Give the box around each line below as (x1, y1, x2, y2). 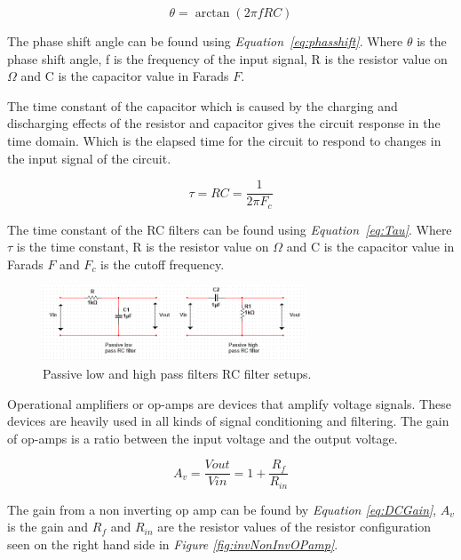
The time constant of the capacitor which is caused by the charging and (7, 96, 398, 115)
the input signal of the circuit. (7, 148, 171, 167)
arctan (195, 7, 230, 20)
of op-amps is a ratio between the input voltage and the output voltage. (7, 428, 398, 447)
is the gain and (7, 517, 89, 536)
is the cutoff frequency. (100, 254, 225, 273)
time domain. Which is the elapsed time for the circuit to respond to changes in (7, 131, 441, 149)
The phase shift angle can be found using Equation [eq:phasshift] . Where (7, 32, 403, 50)
